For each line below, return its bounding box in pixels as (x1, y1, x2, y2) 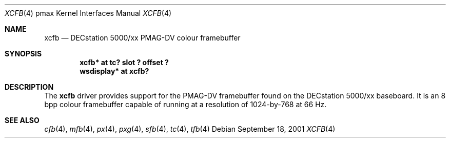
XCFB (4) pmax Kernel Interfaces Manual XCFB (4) (5, 9, 172, 17)
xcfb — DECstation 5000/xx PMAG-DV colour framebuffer (44, 33, 241, 42)
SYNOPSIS (5, 49, 42, 58)
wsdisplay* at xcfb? (80, 67, 149, 75)
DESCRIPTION (5, 83, 54, 91)
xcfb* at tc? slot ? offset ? (80, 58, 169, 67)
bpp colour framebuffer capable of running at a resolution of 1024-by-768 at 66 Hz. (44, 100, 327, 109)
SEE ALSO (5, 116, 40, 125)
